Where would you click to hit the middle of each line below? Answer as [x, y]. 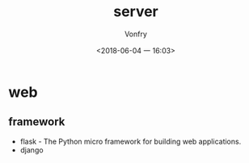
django [32, 150]
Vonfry [136, 34]
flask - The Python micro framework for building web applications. [131, 141]
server [136, 12]
